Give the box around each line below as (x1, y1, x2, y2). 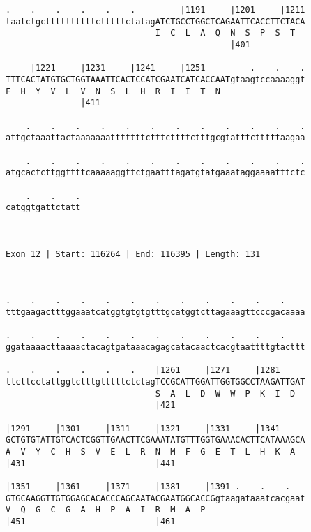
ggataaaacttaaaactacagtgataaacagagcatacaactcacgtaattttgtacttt (6, 342, 305, 353)
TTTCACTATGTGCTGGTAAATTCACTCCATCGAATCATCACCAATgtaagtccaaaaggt (6, 74, 305, 84)
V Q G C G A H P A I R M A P (6, 505, 206, 515)
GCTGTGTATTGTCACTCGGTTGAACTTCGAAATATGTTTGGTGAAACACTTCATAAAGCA (6, 435, 305, 445)
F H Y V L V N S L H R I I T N (6, 86, 220, 96)
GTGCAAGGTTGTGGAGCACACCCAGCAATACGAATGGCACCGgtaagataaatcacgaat (6, 493, 305, 503)
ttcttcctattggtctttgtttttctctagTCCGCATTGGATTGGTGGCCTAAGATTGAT (6, 377, 305, 387)
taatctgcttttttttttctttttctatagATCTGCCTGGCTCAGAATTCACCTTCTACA (6, 16, 305, 27)
